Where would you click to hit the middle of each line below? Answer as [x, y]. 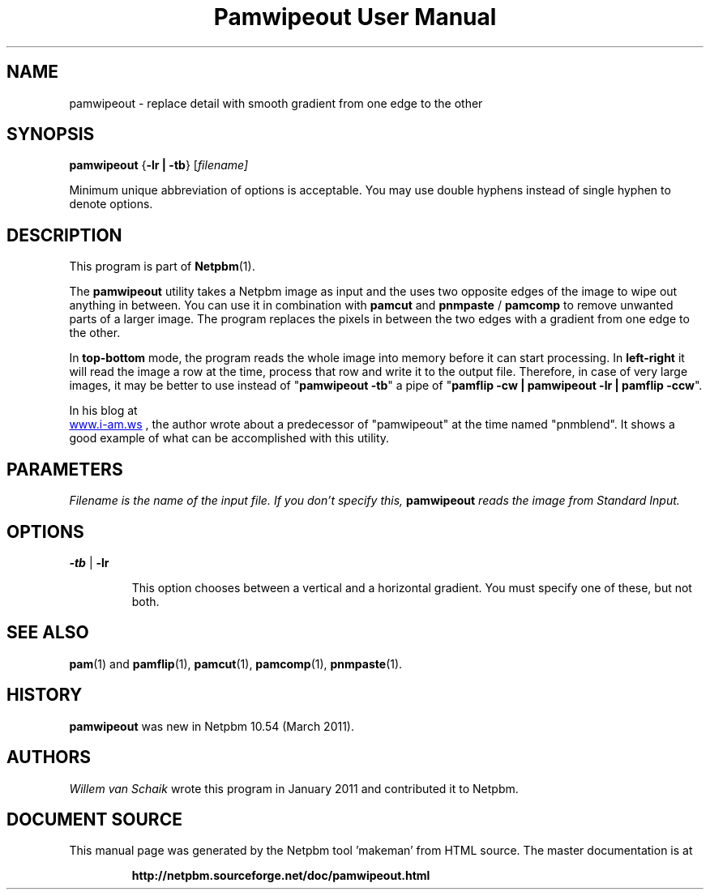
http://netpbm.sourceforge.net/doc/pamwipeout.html [281, 876]
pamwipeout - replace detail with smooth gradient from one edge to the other [276, 103]
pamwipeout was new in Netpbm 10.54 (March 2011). [212, 726]
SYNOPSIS [51, 134]
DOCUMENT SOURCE [94, 819]
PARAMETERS [65, 469]
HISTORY [45, 695]
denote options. [111, 204]
